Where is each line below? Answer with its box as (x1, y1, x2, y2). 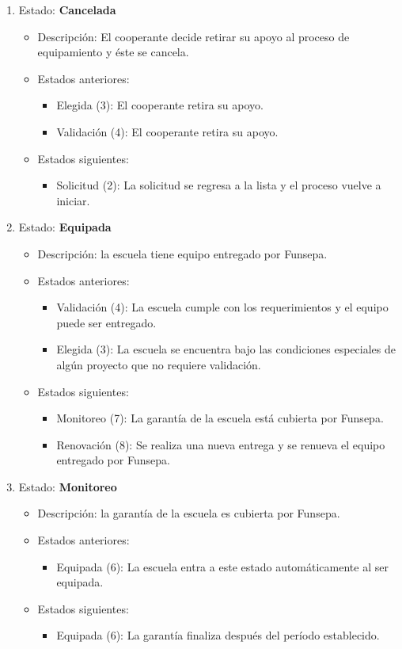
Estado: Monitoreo (18, 478, 117, 494)
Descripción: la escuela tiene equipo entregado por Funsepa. (37, 245, 328, 262)
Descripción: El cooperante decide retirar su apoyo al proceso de (37, 28, 350, 44)
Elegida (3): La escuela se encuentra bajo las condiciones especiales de (56, 341, 396, 357)
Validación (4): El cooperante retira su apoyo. (56, 123, 279, 139)
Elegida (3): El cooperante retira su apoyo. (56, 97, 264, 113)
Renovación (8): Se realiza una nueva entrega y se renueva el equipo (56, 436, 385, 452)
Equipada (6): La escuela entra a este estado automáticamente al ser (56, 558, 389, 575)
